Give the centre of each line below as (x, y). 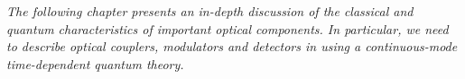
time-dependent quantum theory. (95, 63)
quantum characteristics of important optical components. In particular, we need (228, 28)
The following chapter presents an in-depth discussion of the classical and (210, 11)
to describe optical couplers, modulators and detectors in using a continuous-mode (232, 46)
